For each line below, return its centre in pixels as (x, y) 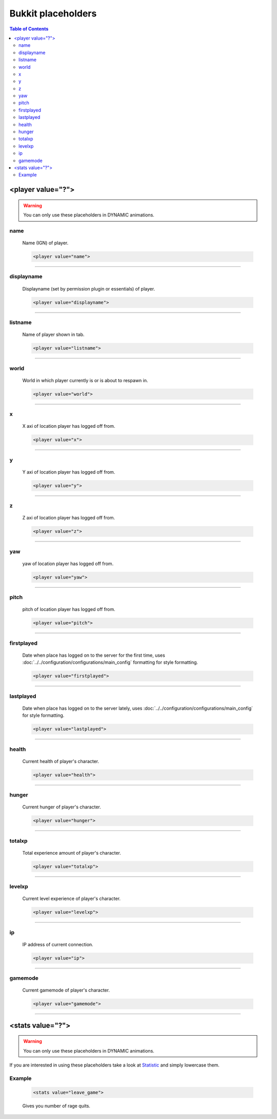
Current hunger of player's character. (62, 807)
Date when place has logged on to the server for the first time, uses (94, 655)
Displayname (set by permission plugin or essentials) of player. (89, 288)
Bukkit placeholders (53, 13)
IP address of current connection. (58, 944)
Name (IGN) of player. (45, 243)
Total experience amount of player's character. (72, 853)
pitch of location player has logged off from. (69, 609)
